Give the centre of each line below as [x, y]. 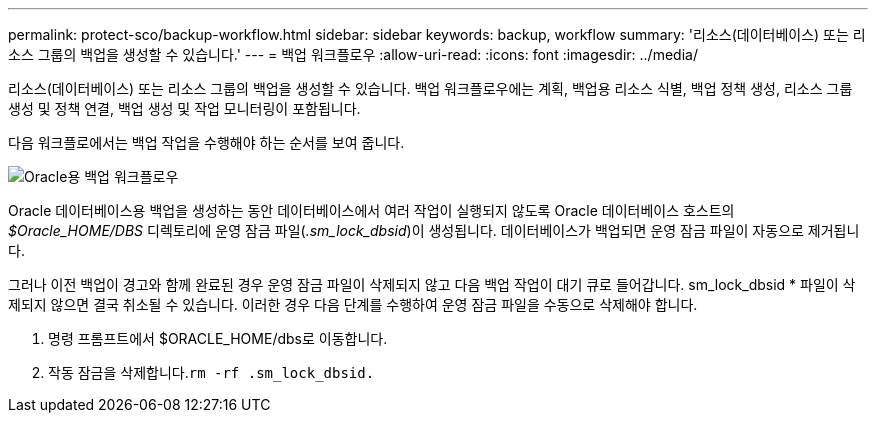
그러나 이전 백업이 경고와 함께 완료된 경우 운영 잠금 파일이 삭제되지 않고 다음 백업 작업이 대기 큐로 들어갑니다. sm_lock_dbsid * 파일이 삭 [432, 284]
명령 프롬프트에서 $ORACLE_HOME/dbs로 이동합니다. [218, 338]
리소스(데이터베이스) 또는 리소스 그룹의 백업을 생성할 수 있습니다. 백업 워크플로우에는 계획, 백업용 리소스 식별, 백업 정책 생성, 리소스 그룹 [430, 88]
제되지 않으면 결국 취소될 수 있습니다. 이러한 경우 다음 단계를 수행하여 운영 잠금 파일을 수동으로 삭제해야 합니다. [353, 304]
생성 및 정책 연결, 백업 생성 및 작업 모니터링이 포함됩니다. [184, 108]
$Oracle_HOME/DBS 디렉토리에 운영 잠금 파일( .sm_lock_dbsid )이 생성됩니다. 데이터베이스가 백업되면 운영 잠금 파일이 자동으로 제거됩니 [434, 230]
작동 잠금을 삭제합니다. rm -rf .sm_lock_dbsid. [211, 372]
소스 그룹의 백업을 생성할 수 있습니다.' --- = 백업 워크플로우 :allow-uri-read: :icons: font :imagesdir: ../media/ [353, 54]
